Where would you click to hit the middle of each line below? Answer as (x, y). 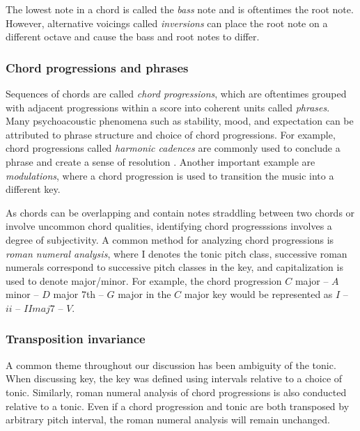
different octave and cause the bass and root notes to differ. (133, 37)
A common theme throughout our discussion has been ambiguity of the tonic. (171, 365)
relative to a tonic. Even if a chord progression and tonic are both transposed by (178, 406)
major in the (144, 294)
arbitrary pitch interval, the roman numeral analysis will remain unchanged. (168, 420)
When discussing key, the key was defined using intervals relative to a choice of (174, 378)
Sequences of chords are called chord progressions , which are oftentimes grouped (176, 93)
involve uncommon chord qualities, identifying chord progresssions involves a (169, 226)
